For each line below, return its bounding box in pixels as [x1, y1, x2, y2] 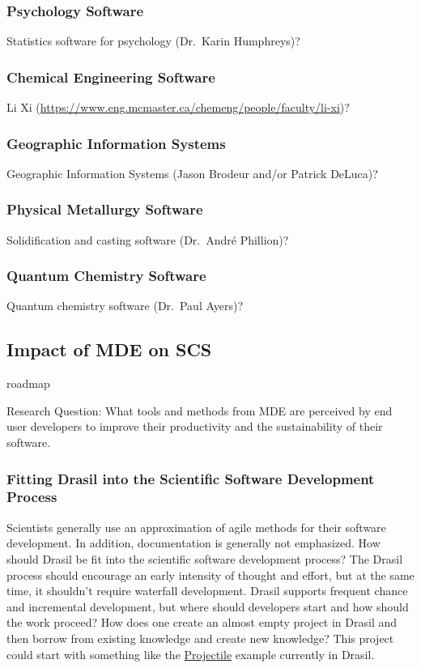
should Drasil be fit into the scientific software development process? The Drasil [6, 550, 403, 567]
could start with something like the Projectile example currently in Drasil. [6, 645, 375, 662]
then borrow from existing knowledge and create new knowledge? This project [6, 629, 394, 646]
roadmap [6, 375, 50, 392]
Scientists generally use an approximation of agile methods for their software [6, 518, 386, 535]
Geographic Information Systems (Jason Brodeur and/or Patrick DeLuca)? [6, 164, 378, 181]
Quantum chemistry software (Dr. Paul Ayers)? [6, 297, 244, 314]
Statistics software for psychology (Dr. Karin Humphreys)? [6, 32, 300, 49]
